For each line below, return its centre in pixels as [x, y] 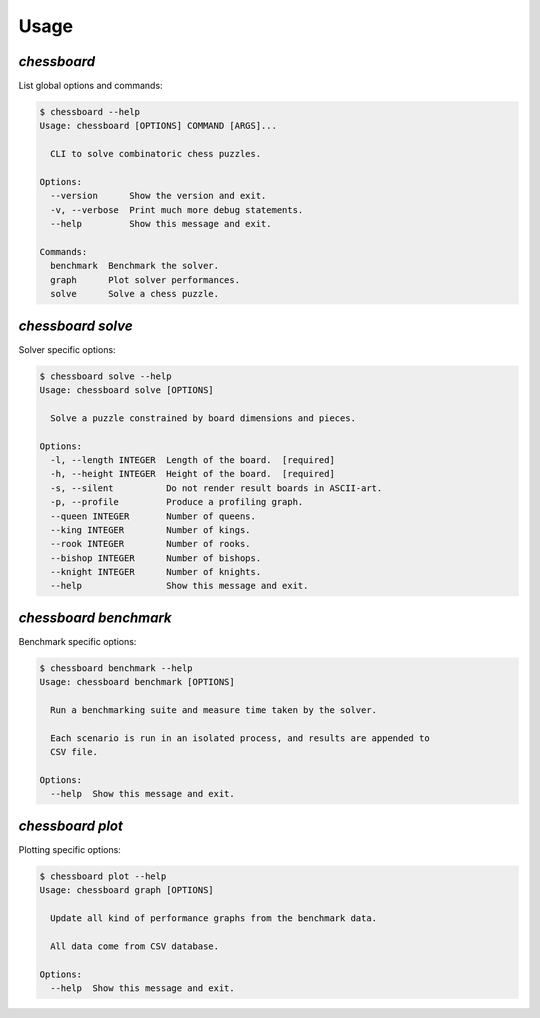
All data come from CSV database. [135, 946]
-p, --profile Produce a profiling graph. [177, 502]
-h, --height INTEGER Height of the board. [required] [192, 474]
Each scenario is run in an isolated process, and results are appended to [240, 738]
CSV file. [74, 752]
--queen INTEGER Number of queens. [153, 516]
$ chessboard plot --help [103, 876]
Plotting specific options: [70, 849]
